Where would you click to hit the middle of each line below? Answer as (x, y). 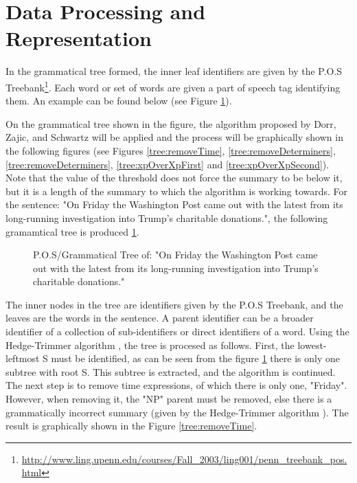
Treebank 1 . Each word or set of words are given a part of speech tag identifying (173, 86)
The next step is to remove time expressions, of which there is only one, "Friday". (176, 385)
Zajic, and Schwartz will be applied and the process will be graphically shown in (174, 137)
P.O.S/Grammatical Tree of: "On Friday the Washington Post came (175, 255)
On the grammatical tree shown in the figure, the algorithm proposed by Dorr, (171, 123)
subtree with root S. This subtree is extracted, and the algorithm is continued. (171, 371)
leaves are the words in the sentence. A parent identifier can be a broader (160, 318)
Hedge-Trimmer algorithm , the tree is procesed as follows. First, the (150, 345)
